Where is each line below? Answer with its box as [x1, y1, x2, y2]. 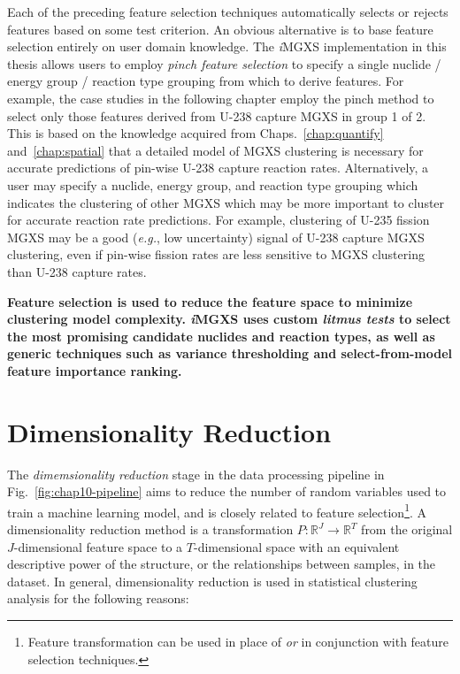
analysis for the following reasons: [7, 589, 189, 608]
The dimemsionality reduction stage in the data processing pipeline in [7, 464, 385, 483]
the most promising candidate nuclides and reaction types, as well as [7, 326, 435, 345]
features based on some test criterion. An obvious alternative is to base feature [7, 19, 433, 38]
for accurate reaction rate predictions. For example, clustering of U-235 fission [7, 211, 430, 229]
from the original [361, 520, 453, 539]
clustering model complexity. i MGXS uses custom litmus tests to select [7, 310, 451, 328]
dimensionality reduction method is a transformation [7, 520, 294, 539]
